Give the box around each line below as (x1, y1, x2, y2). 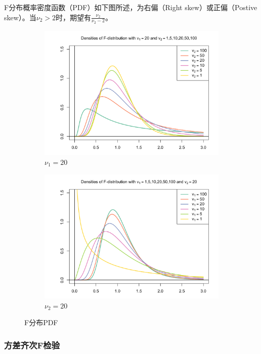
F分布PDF (24, 317, 58, 328)
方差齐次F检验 (4, 338, 60, 351)
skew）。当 (4, 12, 36, 22)
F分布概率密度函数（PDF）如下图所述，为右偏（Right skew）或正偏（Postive (4, 2, 257, 12)
